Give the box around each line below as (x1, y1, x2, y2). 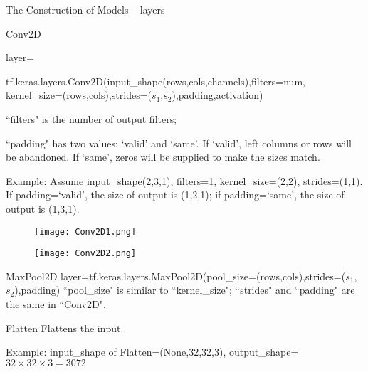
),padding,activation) (172, 87, 263, 102)
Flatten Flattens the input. (6, 320, 124, 335)
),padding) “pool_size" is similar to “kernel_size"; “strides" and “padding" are (14, 282, 355, 297)
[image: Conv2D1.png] (34, 226, 137, 237)
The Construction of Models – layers (6, 2, 165, 16)
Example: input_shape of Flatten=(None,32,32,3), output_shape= (6, 344, 299, 359)
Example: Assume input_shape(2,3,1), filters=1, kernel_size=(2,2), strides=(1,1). (6, 173, 363, 188)
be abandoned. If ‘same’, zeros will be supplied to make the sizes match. (6, 149, 320, 164)
